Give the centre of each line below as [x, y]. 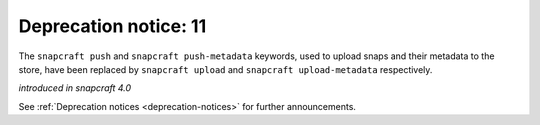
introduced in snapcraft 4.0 [75, 88]
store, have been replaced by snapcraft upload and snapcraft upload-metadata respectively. [225, 69]
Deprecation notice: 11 [112, 26]
